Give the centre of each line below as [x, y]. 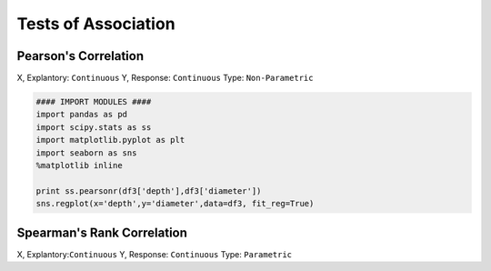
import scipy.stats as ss [94, 127]
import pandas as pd [81, 115]
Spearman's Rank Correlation [102, 232]
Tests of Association [96, 24]
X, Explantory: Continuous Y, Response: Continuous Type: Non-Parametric [165, 78]
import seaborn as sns [86, 153]
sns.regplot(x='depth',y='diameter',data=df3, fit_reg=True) [175, 204]
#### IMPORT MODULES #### [94, 102]
